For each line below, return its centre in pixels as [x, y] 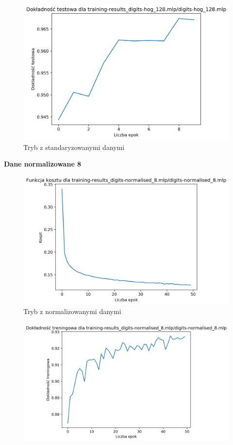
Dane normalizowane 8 [43, 163]
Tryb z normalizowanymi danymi [72, 311]
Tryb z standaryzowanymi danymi [74, 147]
